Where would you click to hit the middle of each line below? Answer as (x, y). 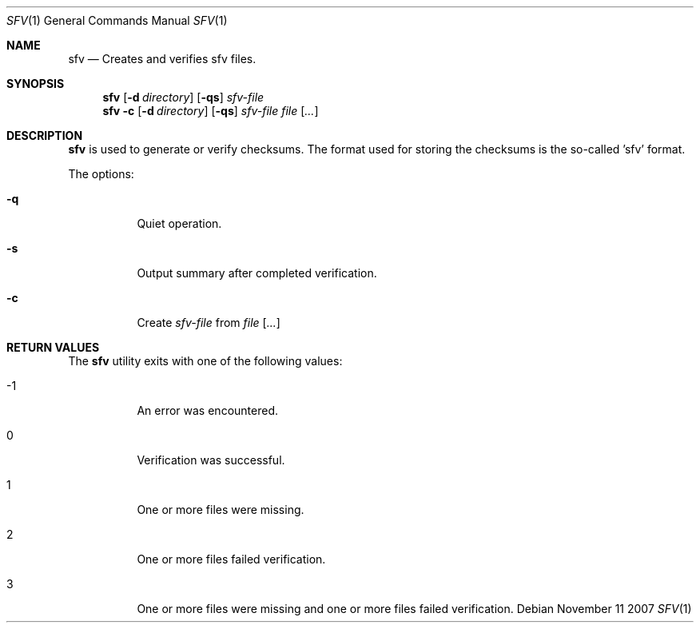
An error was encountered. (207, 410)
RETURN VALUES (53, 347)
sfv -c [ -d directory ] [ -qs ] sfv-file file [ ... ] (211, 111)
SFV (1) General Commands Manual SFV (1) (117, 20)
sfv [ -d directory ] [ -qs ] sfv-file (183, 97)
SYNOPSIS (36, 84)
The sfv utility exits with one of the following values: (205, 361)
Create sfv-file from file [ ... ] (209, 322)
